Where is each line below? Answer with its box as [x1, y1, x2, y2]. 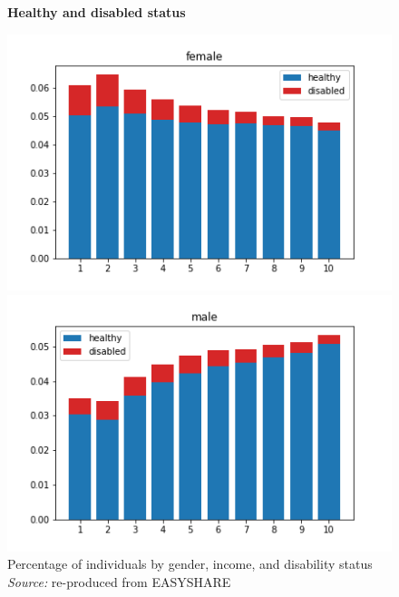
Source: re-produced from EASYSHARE [7, 572, 231, 591]
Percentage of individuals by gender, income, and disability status [7, 554, 373, 573]
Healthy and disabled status [7, 3, 186, 21]
